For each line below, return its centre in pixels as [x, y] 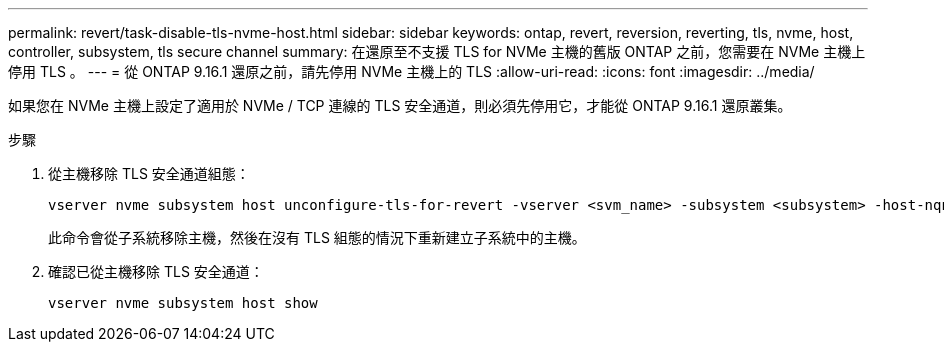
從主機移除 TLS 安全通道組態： [149, 173]
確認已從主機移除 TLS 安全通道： [156, 271]
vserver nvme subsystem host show [183, 303]
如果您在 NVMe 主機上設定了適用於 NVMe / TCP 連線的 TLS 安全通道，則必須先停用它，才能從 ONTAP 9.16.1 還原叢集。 [400, 105]
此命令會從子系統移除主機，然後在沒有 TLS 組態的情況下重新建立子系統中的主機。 [317, 237]
